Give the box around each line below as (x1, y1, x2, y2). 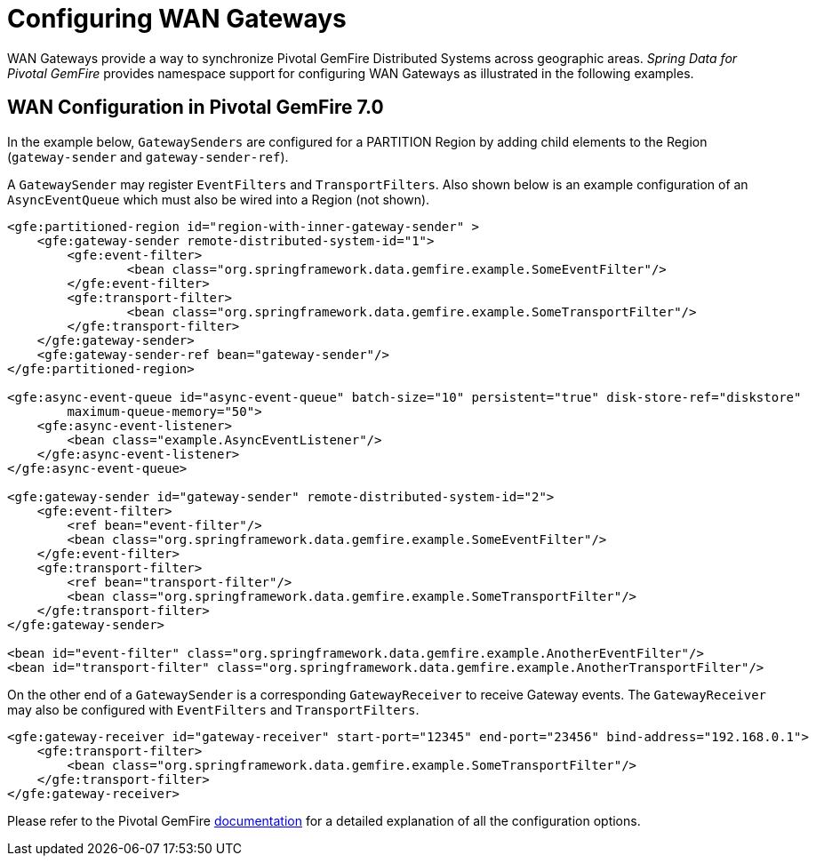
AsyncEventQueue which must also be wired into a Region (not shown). (7, 191, 430, 207)
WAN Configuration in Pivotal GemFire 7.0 (7, 96, 384, 119)
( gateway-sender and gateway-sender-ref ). (7, 148, 289, 164)
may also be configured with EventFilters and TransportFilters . (7, 701, 420, 717)
